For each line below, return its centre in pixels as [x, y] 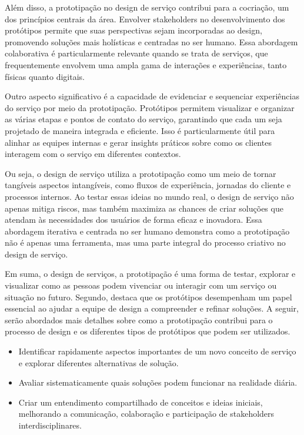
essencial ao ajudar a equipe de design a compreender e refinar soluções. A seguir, [152, 308]
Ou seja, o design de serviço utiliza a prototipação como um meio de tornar [141, 173]
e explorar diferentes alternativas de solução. [98, 362]
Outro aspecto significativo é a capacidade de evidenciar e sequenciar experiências [152, 96]
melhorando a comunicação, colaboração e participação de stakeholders [146, 414]
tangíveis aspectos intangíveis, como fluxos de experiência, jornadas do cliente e [148, 185]
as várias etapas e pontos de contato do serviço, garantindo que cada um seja [143, 119]
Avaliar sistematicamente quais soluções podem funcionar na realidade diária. [158, 382]
